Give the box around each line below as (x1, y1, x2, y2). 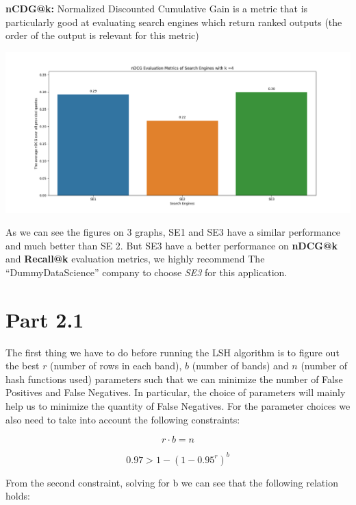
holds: (5, 489, 30, 503)
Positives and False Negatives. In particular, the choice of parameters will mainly (5, 385, 346, 399)
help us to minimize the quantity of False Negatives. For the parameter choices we (5, 399, 351, 413)
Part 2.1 (5, 305, 84, 333)
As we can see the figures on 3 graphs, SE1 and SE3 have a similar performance (5, 225, 340, 239)
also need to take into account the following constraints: (5, 412, 240, 426)
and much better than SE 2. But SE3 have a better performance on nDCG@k (5, 238, 338, 252)
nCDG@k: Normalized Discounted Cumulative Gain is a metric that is (5, 1, 308, 15)
